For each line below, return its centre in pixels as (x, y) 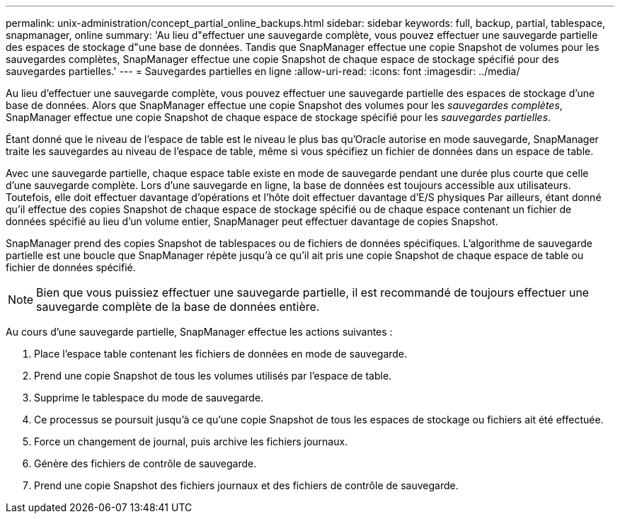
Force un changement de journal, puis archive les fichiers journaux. (191, 441)
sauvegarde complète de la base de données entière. (178, 307)
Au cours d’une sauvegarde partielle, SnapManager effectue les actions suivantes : (199, 332)
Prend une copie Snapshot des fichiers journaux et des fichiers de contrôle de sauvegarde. (246, 485)
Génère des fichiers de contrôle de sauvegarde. (145, 463)
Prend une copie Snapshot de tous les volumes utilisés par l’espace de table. (213, 376)
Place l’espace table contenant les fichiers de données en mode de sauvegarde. (221, 354)
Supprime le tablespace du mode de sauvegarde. (149, 398)
